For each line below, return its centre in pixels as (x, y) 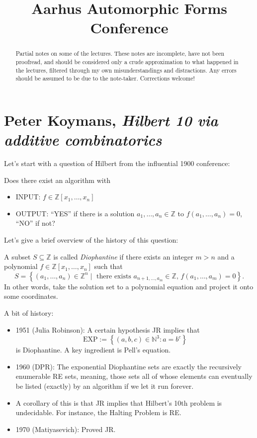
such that (108, 266)
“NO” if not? (35, 223)
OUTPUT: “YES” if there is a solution (75, 213)
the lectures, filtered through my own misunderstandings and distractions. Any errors (126, 70)
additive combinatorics (83, 140)
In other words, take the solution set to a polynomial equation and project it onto (129, 286)
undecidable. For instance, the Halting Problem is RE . (98, 412)
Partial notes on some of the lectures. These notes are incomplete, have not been (120, 53)
